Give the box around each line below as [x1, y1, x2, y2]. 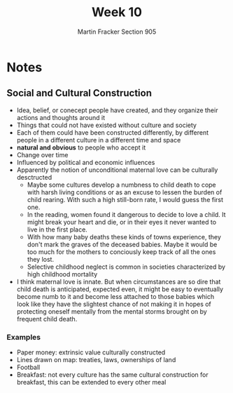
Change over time [16, 150, 69, 159]
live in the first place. [27, 225, 88, 234]
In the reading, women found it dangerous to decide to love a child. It [27, 210, 226, 218]
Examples [6, 332, 41, 342]
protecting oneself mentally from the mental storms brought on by [16, 307, 207, 316]
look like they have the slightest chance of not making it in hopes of [16, 300, 211, 308]
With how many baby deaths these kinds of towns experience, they [27, 232, 222, 241]
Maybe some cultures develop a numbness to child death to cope [27, 180, 216, 189]
